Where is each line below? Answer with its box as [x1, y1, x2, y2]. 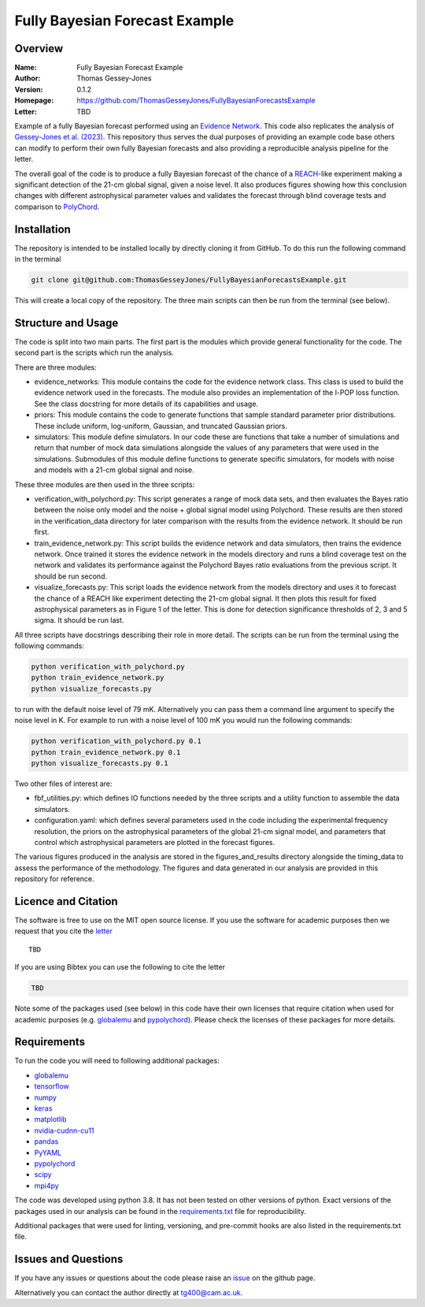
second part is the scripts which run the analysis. [14, 348, 175, 358]
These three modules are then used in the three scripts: [14, 479, 195, 489]
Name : [14, 63, 37, 73]
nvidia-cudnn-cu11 [34, 1126, 94, 1135]
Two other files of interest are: [14, 779, 113, 788]
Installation [14, 222, 71, 236]
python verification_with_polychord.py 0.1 [31, 737, 202, 746]
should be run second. [34, 572, 108, 581]
